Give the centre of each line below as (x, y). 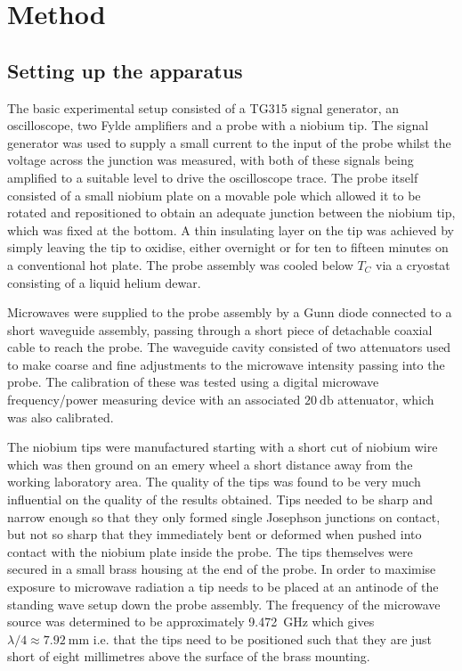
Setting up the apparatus (125, 70)
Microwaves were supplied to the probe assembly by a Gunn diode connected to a (230, 312)
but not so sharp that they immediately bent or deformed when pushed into (215, 534)
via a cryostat (413, 264)
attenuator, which (386, 400)
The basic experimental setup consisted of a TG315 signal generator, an (203, 107)
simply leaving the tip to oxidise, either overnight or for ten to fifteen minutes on (228, 247)
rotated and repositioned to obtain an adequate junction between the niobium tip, (231, 213)
